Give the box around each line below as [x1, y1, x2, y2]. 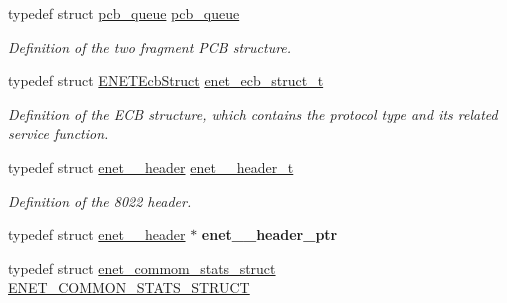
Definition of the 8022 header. [8, 190, 192, 211]
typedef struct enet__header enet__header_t [8, 156, 294, 177]
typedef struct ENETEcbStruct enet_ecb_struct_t [8, 70, 324, 91]
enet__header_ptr [201, 224, 338, 245]
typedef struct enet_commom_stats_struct [8, 257, 276, 278]
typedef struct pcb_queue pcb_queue [8, 3, 240, 23]
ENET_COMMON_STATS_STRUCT [8, 277, 250, 298]
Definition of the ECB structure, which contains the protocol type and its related [8, 103, 498, 124]
